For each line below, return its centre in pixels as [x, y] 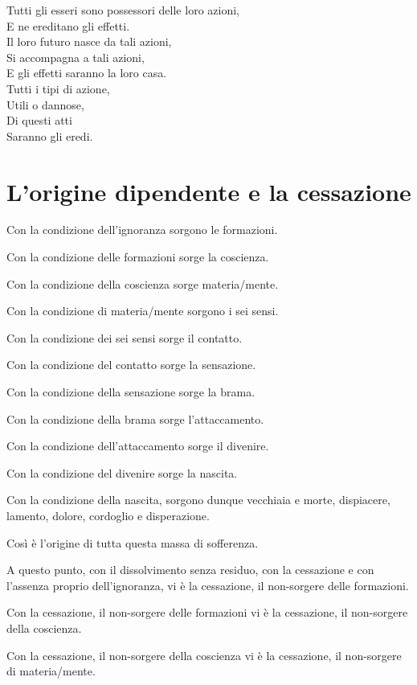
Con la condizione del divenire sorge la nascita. [122, 472]
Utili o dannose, [45, 104]
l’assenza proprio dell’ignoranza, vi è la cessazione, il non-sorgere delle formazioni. [208, 585]
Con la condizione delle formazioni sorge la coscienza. [138, 257]
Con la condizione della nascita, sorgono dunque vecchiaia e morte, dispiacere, [198, 500]
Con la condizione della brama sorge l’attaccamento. [135, 418]
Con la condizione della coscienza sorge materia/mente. [143, 283]
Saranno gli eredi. [50, 135]
